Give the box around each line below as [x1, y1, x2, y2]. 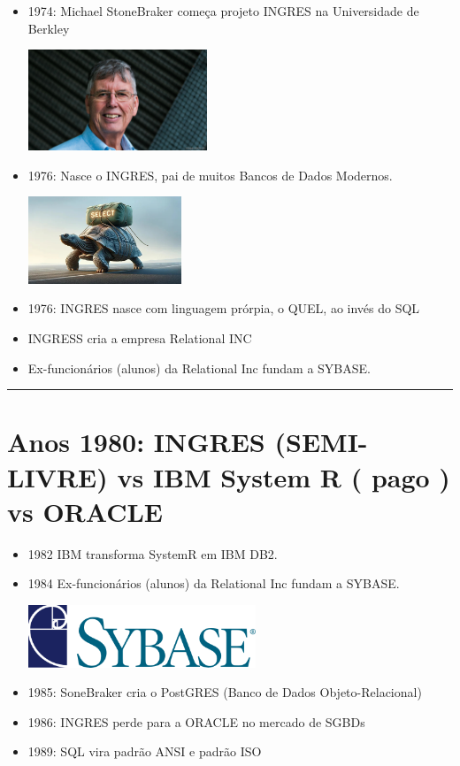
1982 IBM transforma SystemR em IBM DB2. [27, 544, 278, 563]
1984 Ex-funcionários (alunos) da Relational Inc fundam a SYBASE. [27, 574, 400, 593]
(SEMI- [274, 424, 368, 460]
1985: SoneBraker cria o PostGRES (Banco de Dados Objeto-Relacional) [27, 683, 422, 701]
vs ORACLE [7, 493, 164, 529]
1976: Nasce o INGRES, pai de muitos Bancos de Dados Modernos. [27, 165, 393, 184]
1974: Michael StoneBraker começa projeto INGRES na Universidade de [27, 2, 419, 19]
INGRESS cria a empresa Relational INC [27, 328, 252, 347]
